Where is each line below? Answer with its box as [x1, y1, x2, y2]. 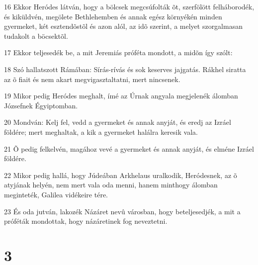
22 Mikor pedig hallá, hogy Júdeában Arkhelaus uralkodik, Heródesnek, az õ [4, 170, 237, 180]
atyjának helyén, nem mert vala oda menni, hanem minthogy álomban [4, 179, 218, 190]
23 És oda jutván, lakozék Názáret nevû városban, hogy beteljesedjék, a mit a [4, 206, 241, 216]
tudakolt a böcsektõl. [4, 30, 68, 41]
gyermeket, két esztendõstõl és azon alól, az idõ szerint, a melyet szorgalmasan [4, 21, 243, 31]
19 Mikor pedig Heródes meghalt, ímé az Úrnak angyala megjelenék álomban [4, 90, 238, 101]
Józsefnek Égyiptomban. [4, 100, 78, 110]
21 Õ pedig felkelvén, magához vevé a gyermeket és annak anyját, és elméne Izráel [4, 143, 254, 154]
